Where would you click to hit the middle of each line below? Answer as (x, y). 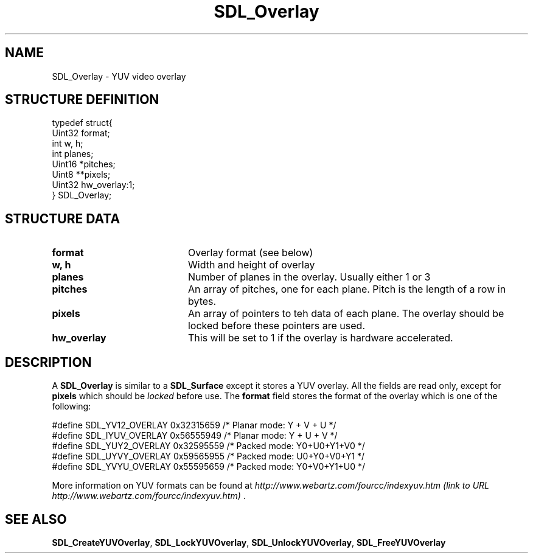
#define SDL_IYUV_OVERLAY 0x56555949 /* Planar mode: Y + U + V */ (195, 436)
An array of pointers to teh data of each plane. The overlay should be (346, 314)
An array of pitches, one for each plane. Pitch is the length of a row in (347, 289)
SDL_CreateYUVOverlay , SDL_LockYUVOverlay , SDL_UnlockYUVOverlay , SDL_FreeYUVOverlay (249, 542)
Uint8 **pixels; (81, 175)
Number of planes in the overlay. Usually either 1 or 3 (309, 277)
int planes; (73, 154)
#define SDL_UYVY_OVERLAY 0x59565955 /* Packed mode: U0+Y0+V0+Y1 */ (208, 456)
